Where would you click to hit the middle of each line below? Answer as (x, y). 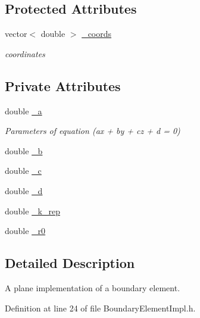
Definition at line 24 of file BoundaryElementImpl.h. (100, 308)
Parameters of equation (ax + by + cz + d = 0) (93, 131)
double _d (24, 190)
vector (16, 34)
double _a (24, 110)
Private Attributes (63, 85)
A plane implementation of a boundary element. (93, 287)
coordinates (25, 53)
